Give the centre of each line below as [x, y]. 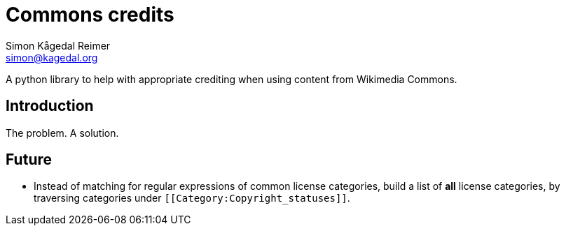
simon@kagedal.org [52, 57]
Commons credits [90, 15]
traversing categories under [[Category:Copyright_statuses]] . [192, 198]
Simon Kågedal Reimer [58, 45]
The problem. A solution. [62, 133]
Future [29, 160]
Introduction [50, 106]
